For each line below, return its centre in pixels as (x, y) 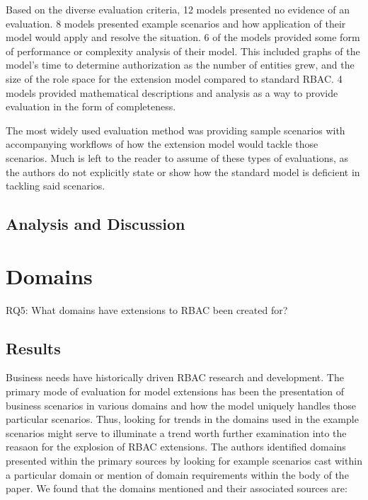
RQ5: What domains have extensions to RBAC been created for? (147, 309)
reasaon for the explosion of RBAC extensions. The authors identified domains (176, 447)
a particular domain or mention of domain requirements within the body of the (177, 474)
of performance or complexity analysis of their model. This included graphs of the (183, 51)
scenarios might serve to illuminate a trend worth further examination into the (176, 432)
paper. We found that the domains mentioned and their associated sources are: (177, 488)
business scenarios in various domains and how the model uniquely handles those (181, 405)
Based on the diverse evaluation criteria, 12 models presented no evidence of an (178, 9)
